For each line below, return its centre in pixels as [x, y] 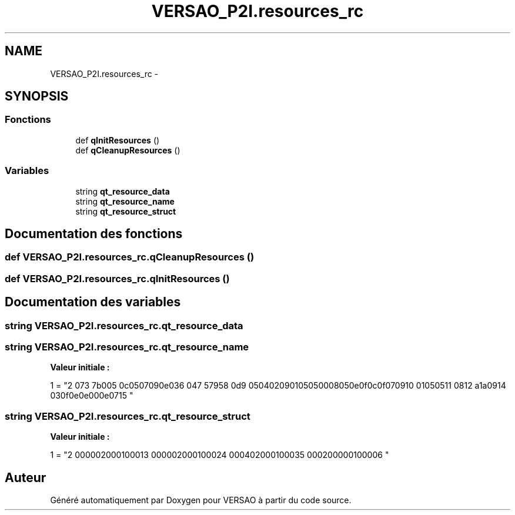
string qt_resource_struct [126, 211]
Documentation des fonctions [94, 233]
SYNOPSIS [37, 96]
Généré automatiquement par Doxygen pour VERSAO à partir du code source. [201, 500]
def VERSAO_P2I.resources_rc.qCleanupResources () [130, 257]
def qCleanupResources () [128, 150]
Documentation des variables [93, 302]
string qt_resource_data [123, 191]
